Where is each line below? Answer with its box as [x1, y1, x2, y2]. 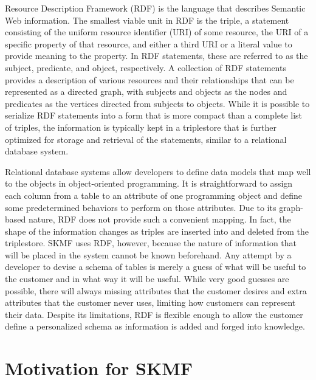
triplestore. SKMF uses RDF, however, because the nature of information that [5, 237, 297, 249]
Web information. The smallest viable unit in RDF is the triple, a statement [5, 13, 289, 26]
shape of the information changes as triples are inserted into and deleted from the [5, 224, 309, 237]
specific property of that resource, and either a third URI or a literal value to [5, 37, 292, 50]
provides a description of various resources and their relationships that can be [5, 73, 294, 86]
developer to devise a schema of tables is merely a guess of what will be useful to [5, 260, 306, 273]
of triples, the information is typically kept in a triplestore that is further [5, 120, 277, 133]
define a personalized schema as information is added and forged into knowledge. [5, 320, 305, 333]
